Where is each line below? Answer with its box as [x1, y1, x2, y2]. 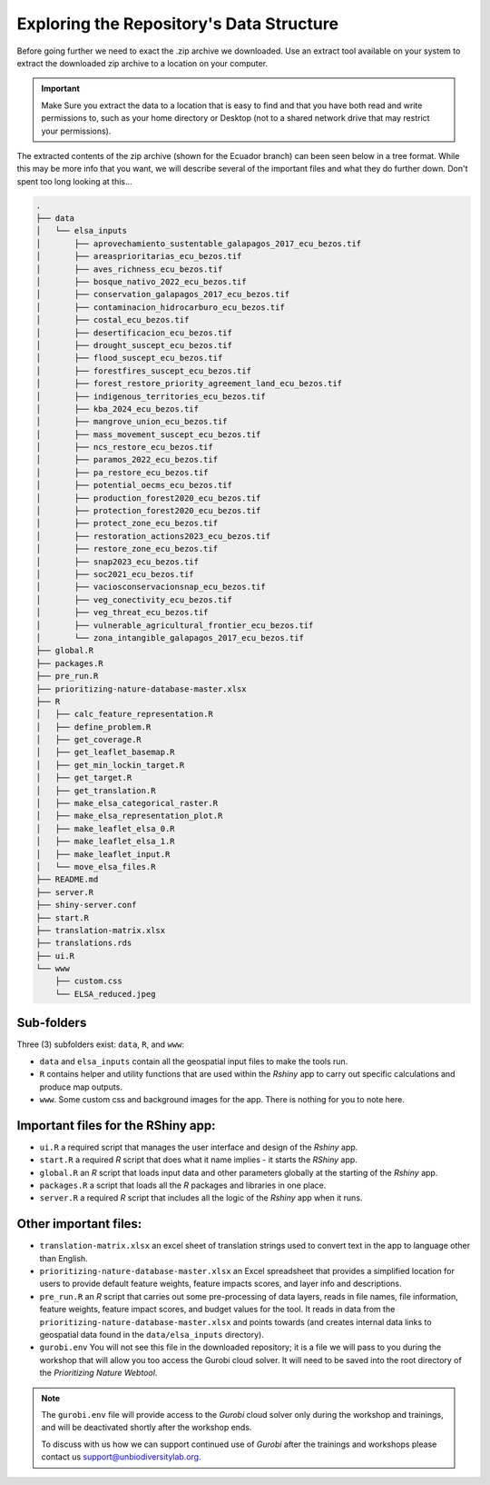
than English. [39, 1252, 88, 1263]
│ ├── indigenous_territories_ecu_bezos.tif [35, 391, 267, 402]
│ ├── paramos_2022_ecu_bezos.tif [35, 454, 218, 465]
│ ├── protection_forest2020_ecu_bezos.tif [35, 505, 261, 516]
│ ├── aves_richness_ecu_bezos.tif [35, 264, 223, 274]
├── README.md [35, 874, 99, 885]
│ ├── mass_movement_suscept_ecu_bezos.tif [35, 429, 261, 440]
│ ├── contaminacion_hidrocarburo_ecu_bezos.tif [35, 302, 285, 313]
